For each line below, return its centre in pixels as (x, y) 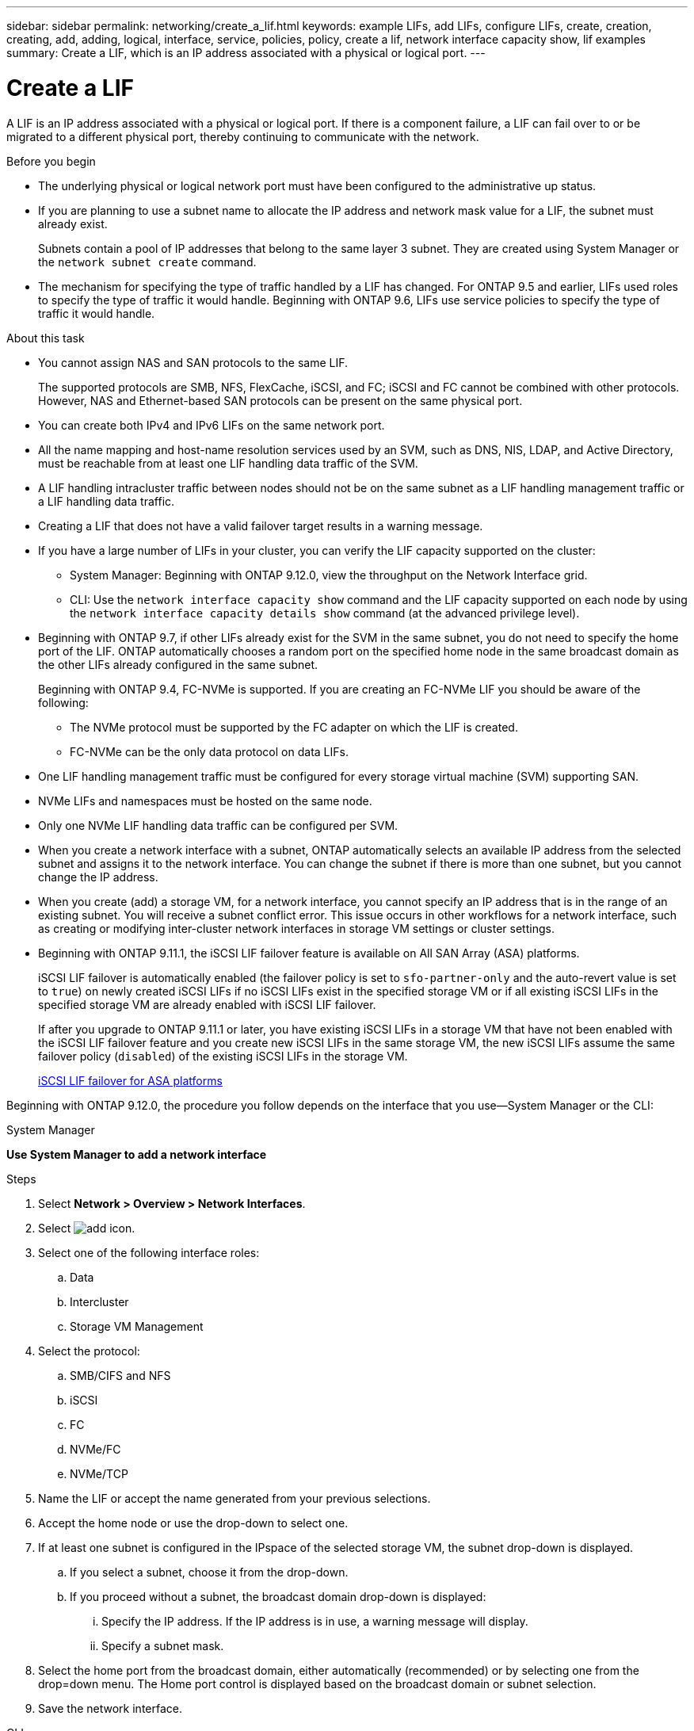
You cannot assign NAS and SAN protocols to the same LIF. (193, 362)
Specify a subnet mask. (163, 1645)
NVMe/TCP (99, 1473)
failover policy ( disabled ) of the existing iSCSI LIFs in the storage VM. (223, 1056)
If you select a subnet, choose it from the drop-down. (209, 1572)
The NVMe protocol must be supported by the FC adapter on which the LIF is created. (294, 727)
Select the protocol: (89, 1351)
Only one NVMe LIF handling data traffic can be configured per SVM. (218, 825)
